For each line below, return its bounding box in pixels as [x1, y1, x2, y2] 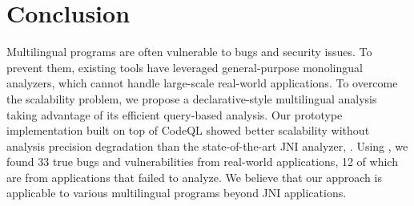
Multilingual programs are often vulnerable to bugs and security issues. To [6, 43, 372, 60]
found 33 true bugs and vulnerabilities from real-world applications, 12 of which [6, 153, 398, 170]
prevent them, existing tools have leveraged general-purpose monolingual [6, 59, 363, 75]
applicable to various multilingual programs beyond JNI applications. [6, 184, 347, 201]
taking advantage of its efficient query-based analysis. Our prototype [6, 106, 343, 123]
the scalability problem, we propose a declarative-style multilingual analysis [6, 90, 377, 107]
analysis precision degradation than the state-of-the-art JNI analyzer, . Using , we [6, 137, 408, 154]
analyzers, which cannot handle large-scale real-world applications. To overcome [6, 75, 398, 91]
